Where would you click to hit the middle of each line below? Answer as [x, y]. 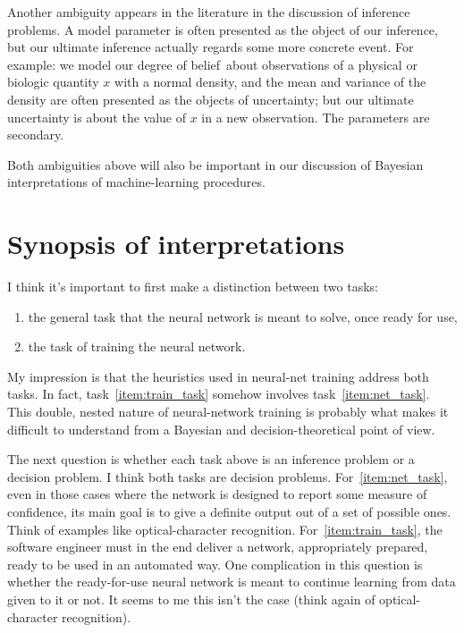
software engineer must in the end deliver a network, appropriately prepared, [218, 547]
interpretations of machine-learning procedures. [136, 182]
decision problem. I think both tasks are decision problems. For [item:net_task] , [228, 476]
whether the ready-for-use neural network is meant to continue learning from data [232, 582]
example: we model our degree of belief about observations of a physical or [212, 64]
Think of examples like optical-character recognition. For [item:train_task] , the [225, 529]
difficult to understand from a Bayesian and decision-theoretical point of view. [221, 429]
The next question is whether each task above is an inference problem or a [211, 459]
